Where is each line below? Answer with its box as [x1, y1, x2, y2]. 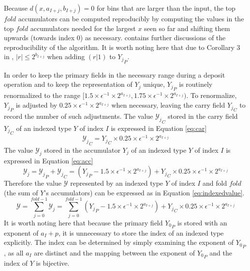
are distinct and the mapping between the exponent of [34, 247, 195, 257]
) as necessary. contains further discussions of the [80, 32, 226, 43]
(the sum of [4, 187, 38, 197]
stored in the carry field [168, 111, 238, 121]
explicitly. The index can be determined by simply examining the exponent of [4, 237, 234, 247]
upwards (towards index [4, 32, 75, 43]
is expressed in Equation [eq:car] [111, 123, 207, 133]
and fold [203, 178, 227, 188]
